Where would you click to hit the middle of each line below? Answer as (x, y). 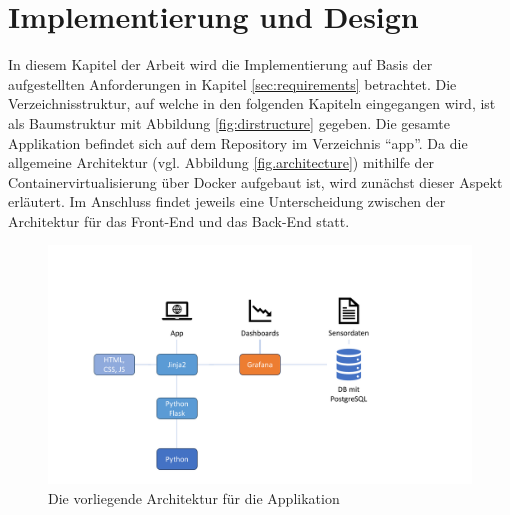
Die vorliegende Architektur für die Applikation (194, 497)
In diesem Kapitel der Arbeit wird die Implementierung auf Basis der (220, 64)
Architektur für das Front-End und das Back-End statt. (179, 220)
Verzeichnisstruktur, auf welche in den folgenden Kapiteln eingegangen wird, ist (252, 103)
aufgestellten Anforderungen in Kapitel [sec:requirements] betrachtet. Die (232, 83)
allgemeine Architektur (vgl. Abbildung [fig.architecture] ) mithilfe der (221, 162)
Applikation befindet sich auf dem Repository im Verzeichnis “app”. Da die (238, 142)
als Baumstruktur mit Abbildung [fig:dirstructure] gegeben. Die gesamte (229, 122)
